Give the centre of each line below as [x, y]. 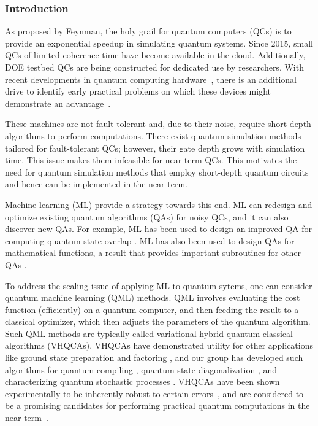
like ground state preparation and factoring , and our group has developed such [154, 358]
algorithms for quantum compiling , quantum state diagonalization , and [141, 369]
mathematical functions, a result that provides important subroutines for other [153, 253]
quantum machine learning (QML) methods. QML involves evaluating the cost [153, 297]
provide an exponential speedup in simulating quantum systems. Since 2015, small [159, 43]
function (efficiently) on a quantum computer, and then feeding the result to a [152, 309]
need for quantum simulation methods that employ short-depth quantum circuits [157, 172]
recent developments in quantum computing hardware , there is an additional [151, 79]
